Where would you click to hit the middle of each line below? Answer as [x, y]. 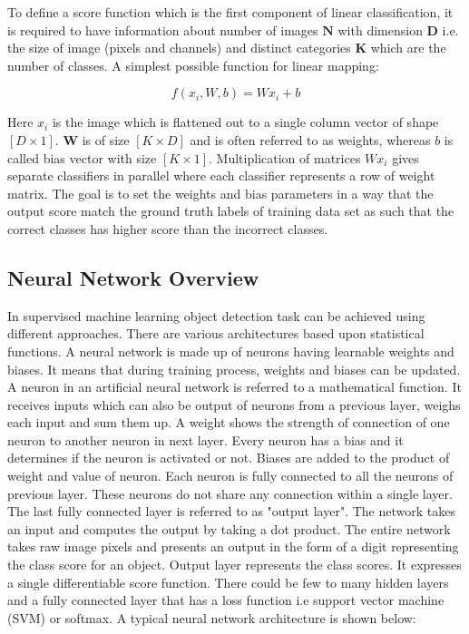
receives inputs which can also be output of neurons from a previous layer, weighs [234, 404]
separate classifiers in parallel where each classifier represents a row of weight [221, 176]
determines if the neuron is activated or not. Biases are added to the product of [229, 458]
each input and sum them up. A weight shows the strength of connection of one [229, 422]
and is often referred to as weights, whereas [310, 139]
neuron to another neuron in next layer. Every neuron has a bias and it [205, 439]
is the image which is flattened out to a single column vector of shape [245, 122]
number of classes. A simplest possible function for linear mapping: [193, 65]
